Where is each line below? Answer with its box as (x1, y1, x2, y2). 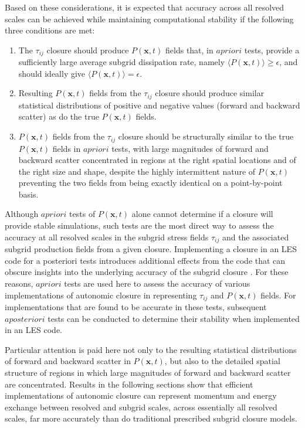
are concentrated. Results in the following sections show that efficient (5, 378, 253, 390)
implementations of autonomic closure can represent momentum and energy (5, 389, 277, 402)
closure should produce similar (155, 87, 265, 99)
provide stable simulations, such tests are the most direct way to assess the (5, 219, 274, 232)
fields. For (260, 288, 296, 301)
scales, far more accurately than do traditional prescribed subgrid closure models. (5, 412, 297, 424)
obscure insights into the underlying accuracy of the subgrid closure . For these (5, 266, 289, 278)
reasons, (5, 277, 33, 289)
